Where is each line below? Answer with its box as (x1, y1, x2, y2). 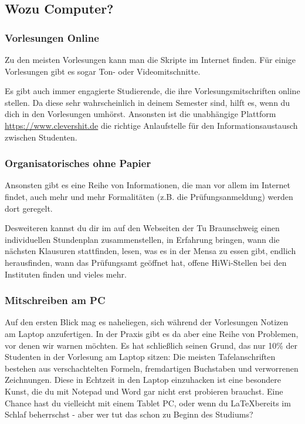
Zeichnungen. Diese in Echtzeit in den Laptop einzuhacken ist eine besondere (5, 373, 282, 386)
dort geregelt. (5, 202, 53, 214)
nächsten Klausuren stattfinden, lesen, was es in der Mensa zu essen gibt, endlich (5, 245, 296, 257)
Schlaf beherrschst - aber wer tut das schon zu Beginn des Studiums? (5, 408, 253, 420)
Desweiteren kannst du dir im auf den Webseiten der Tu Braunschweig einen (5, 222, 280, 234)
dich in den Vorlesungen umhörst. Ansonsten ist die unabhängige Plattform (5, 108, 276, 120)
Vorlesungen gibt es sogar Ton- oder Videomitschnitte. (5, 65, 201, 77)
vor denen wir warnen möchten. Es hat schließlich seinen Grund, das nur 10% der (5, 339, 297, 351)
